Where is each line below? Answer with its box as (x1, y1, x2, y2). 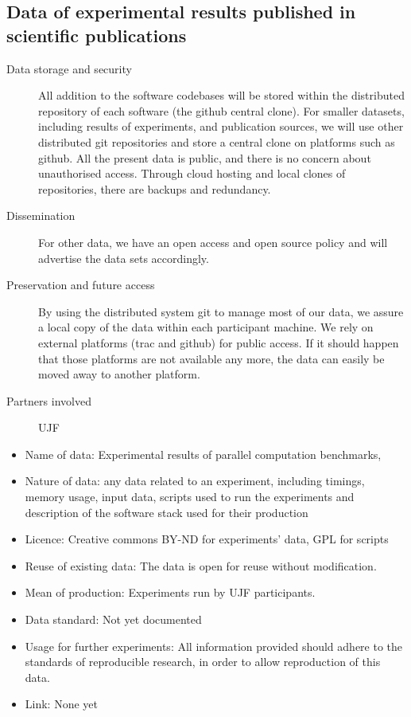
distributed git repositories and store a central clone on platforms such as (38, 133, 395, 150)
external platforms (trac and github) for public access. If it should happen (38, 334, 399, 351)
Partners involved (6, 392, 91, 409)
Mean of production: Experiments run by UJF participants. (25, 584, 316, 601)
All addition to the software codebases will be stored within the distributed (38, 87, 405, 104)
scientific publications (6, 22, 187, 47)
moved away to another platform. (38, 366, 200, 382)
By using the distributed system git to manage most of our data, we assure (38, 303, 404, 319)
